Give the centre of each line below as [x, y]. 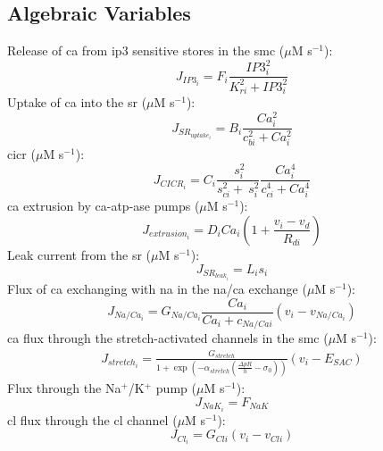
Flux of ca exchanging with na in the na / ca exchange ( [157, 288]
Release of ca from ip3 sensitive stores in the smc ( [146, 50]
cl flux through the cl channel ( [92, 419]
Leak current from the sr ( [79, 254]
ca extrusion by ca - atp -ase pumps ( [104, 206]
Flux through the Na [64, 387]
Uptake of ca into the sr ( [77, 102]
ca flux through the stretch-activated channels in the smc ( [168, 338]
